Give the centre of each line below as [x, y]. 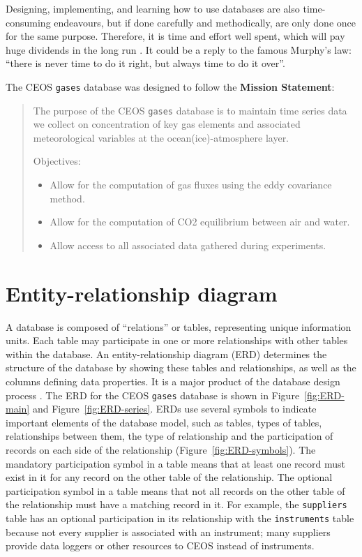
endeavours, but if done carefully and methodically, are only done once [205, 22]
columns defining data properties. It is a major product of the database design [173, 381]
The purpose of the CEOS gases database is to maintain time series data [190, 110]
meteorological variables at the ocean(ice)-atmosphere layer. [161, 137]
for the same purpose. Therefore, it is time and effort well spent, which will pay [175, 36]
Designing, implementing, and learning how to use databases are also [153, 8]
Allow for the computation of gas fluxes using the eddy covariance [191, 185]
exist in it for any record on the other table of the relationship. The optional [169, 477]
